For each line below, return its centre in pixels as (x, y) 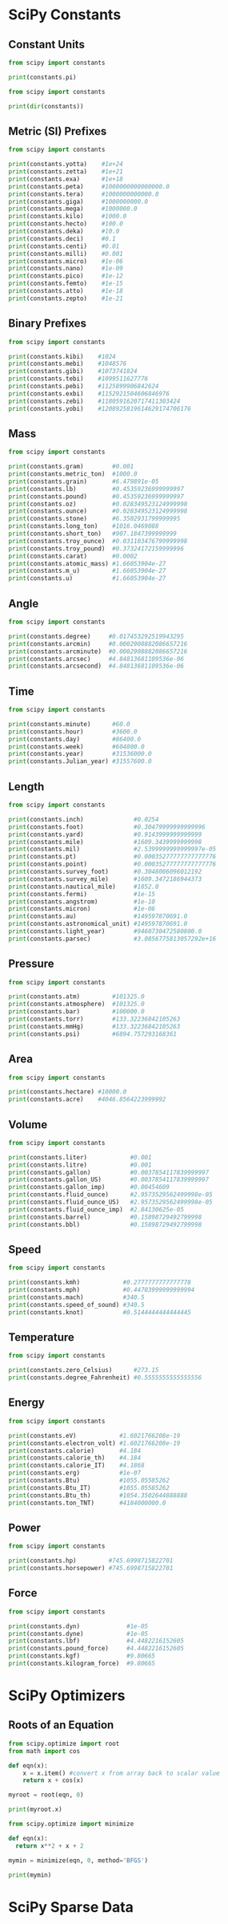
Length (26, 787)
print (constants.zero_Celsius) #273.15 (84, 1370)
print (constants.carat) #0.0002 (73, 556)
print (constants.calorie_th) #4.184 (75, 1458)
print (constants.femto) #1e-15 (66, 284)
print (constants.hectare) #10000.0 (68, 1092)
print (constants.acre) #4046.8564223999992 (87, 1100)
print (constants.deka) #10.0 (64, 231)
